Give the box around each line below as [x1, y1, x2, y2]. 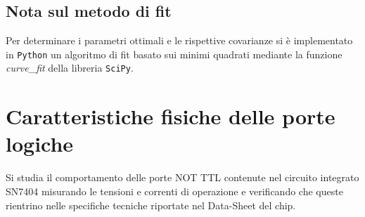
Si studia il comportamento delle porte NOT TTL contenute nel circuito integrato [6, 170, 359, 185]
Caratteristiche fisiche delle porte [6, 102, 335, 131]
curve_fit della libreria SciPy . [6, 60, 134, 75]
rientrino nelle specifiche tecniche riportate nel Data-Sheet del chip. [6, 197, 296, 212]
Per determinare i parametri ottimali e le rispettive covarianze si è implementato [6, 33, 353, 48]
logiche [6, 129, 74, 158]
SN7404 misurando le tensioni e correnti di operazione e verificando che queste [6, 184, 343, 199]
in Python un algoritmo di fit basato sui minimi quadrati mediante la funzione [6, 46, 342, 61]
